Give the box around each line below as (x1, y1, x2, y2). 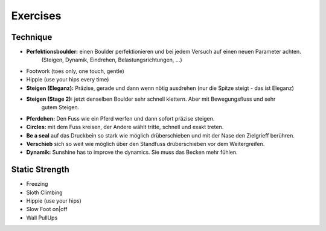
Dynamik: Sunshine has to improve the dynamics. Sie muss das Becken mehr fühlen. (26, 148, 238, 156)
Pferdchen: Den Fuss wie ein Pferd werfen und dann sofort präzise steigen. (26, 115, 215, 122)
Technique (11, 32, 53, 42)
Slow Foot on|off (26, 206, 68, 213)
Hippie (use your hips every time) (26, 76, 109, 83)
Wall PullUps (26, 214, 58, 221)
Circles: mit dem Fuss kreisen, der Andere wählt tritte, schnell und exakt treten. (26, 124, 224, 131)
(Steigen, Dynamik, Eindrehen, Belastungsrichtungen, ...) (41, 56, 182, 63)
